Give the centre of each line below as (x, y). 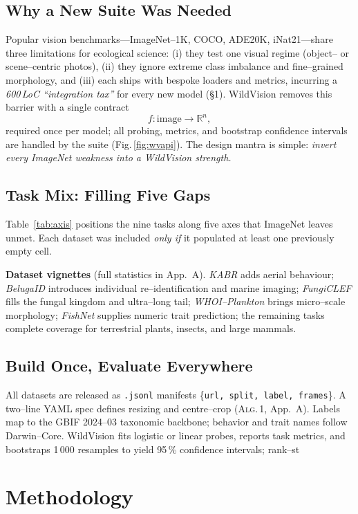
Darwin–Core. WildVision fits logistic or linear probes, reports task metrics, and (176, 435)
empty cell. (29, 251)
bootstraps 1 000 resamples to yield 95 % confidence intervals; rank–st (153, 449)
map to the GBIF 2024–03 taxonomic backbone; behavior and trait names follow (177, 422)
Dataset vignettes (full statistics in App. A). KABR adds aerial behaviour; (170, 274)
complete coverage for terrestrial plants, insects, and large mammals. (151, 328)
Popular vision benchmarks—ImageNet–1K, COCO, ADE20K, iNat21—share (169, 39)
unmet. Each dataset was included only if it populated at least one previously (170, 237)
